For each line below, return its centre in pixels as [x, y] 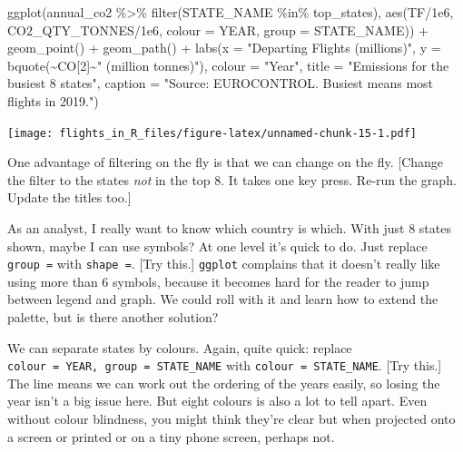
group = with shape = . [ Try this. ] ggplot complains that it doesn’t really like [224, 264]
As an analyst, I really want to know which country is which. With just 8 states [229, 228]
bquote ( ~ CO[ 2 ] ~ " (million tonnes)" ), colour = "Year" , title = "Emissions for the [228, 65]
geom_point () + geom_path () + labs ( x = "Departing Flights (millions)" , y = [224, 48]
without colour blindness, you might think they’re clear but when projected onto [231, 419]
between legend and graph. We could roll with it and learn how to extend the [223, 299]
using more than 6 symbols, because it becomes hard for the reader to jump [218, 281]
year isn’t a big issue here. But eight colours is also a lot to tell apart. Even [217, 401]
